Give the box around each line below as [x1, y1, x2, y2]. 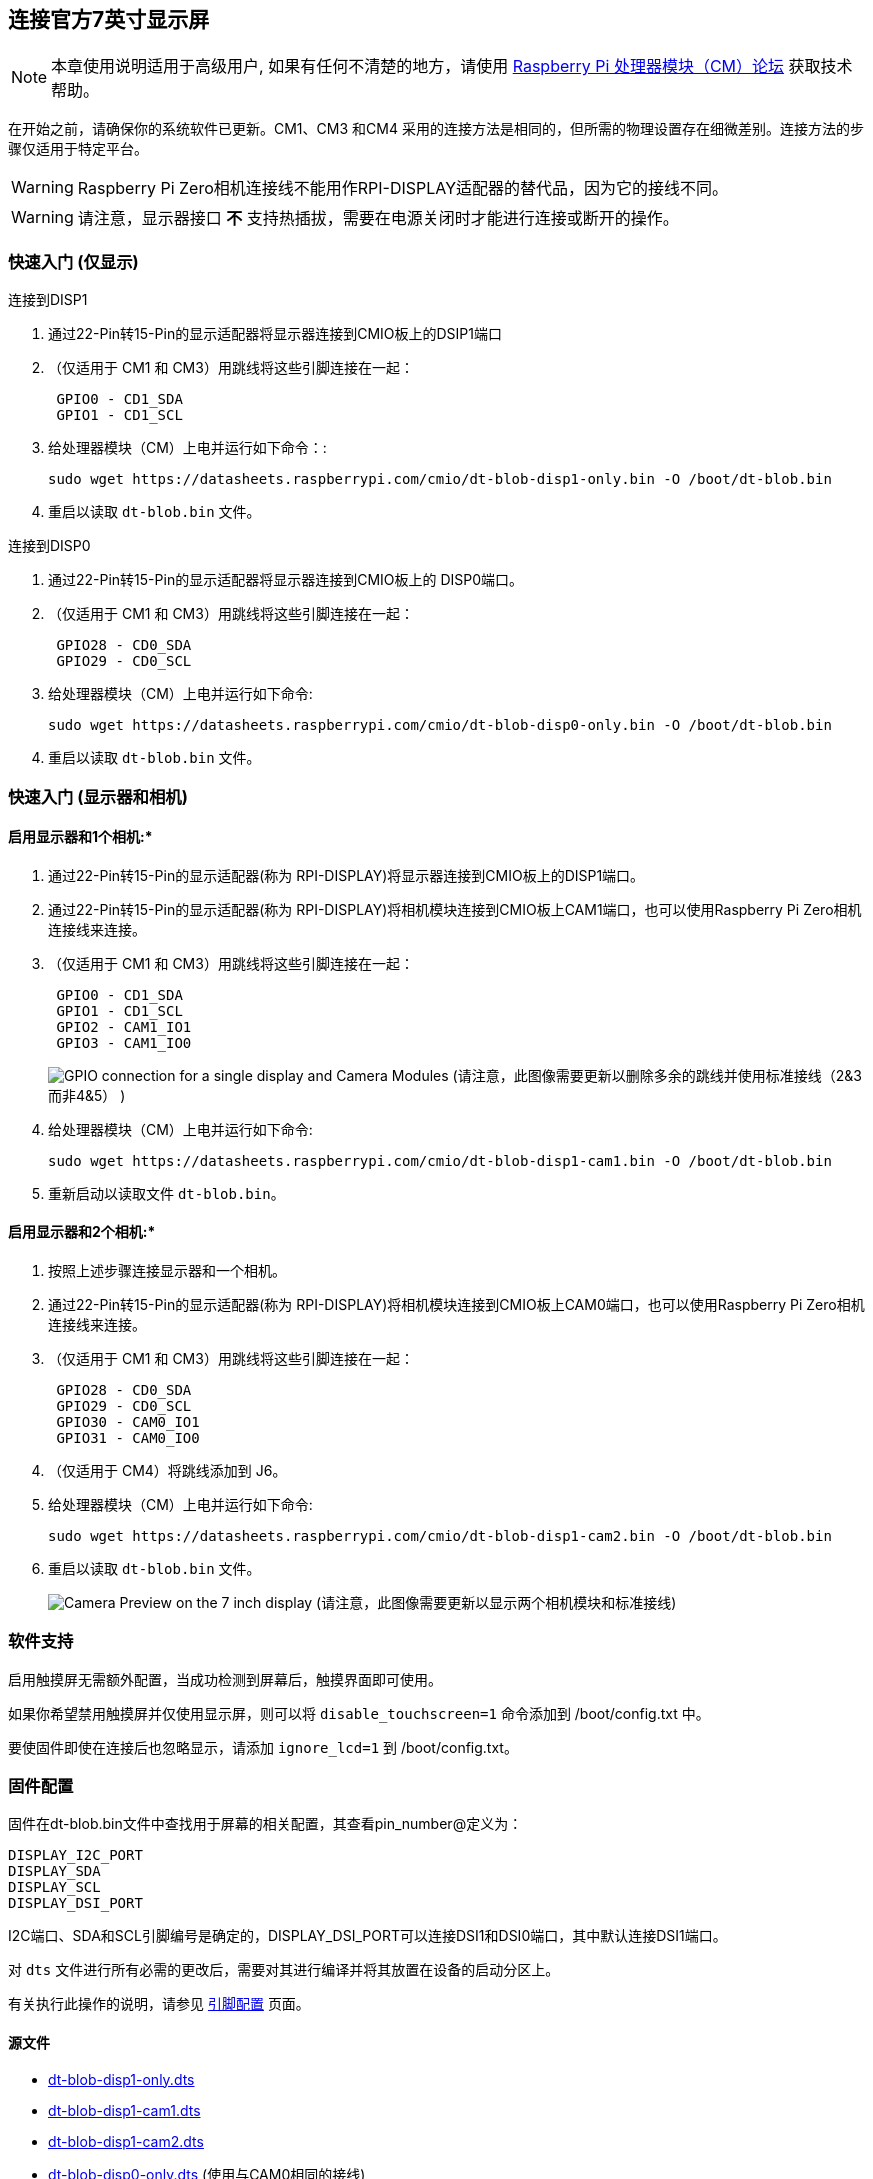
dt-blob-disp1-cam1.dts [48, 2101, 201, 2119]
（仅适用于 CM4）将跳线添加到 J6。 [48, 1461, 287, 1479]
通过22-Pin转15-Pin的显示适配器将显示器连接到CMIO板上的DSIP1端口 [48, 325, 502, 343]
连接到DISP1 [8, 291, 88, 309]
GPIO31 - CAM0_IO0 [56, 1429, 200, 1446]
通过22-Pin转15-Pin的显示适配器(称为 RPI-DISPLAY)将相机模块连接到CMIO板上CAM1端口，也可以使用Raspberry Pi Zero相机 [48, 900, 862, 918]
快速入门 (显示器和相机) [8, 786, 188, 807]
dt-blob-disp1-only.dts [48, 2070, 195, 2088]
